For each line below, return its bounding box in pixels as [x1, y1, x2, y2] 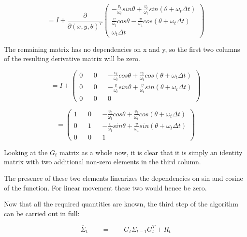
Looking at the [4, 147, 48, 157]
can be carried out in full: [4, 208, 80, 218]
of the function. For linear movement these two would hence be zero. [4, 182, 207, 192]
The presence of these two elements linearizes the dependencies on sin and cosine [4, 173, 243, 183]
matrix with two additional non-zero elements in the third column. [4, 157, 201, 167]
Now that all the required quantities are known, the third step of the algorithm [4, 199, 238, 209]
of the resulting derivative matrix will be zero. [4, 53, 140, 63]
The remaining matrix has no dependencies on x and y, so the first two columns [4, 44, 240, 54]
